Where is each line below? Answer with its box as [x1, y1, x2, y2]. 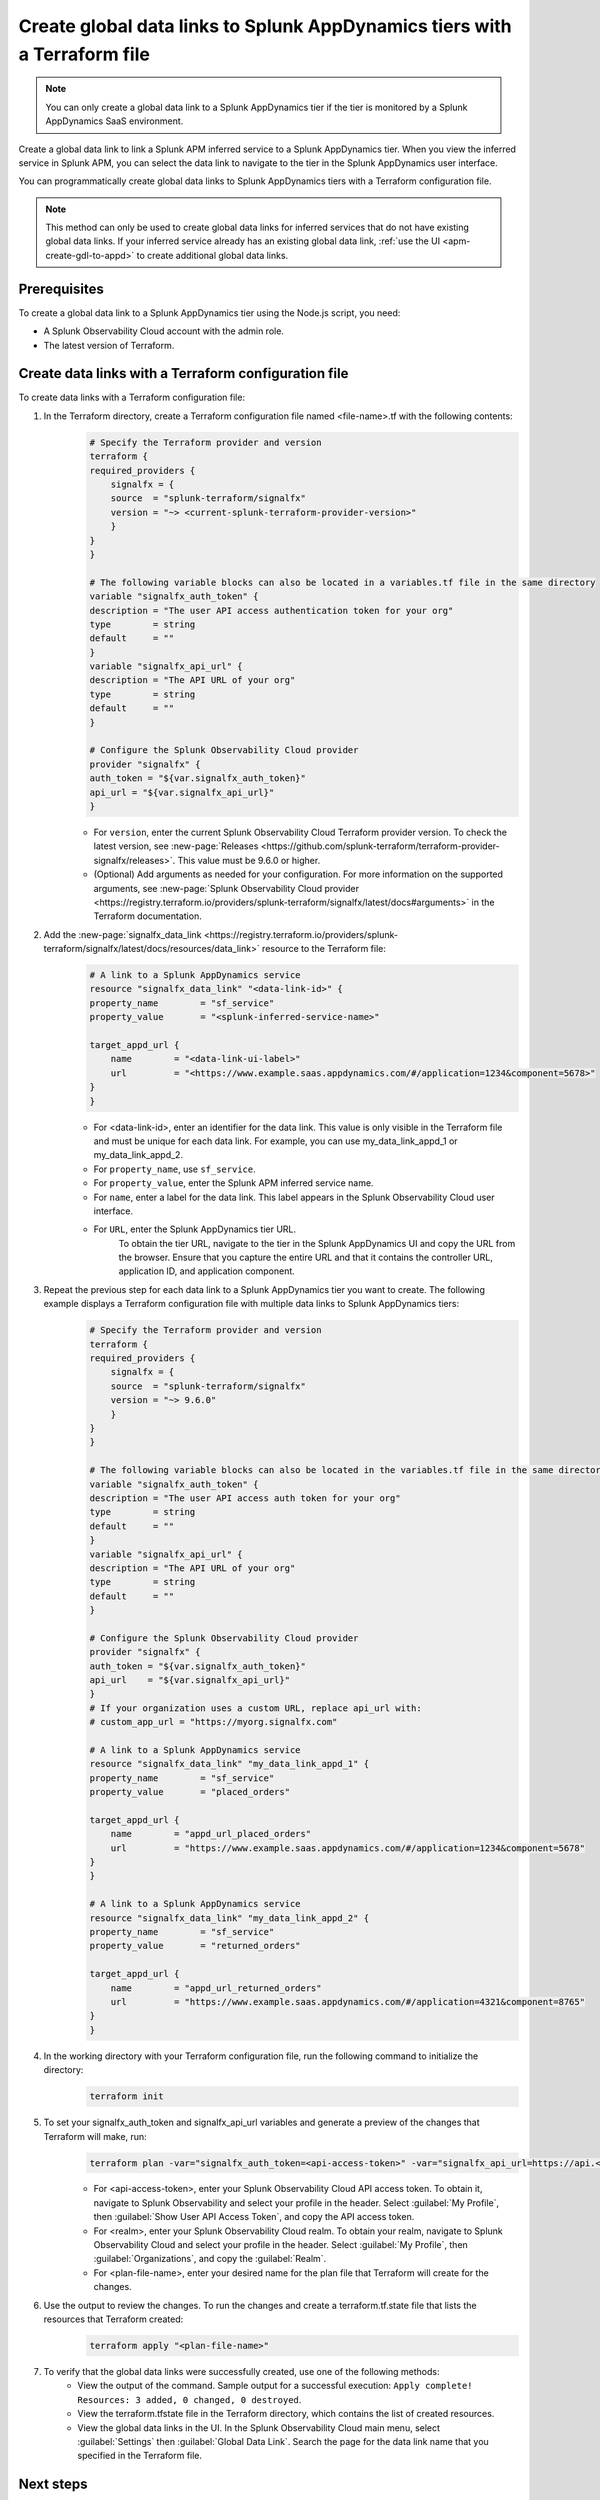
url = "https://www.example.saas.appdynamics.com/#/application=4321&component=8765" [110, 1996, 585, 2007]
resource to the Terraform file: [261, 943, 387, 955]
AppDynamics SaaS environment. [45, 115, 184, 127]
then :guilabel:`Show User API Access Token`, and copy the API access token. [93, 2211, 415, 2223]
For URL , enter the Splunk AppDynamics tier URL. [93, 1223, 297, 1235]
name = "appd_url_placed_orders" [110, 1828, 312, 1840]
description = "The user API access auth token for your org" [89, 1492, 401, 1504]
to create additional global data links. [136, 249, 289, 261]
